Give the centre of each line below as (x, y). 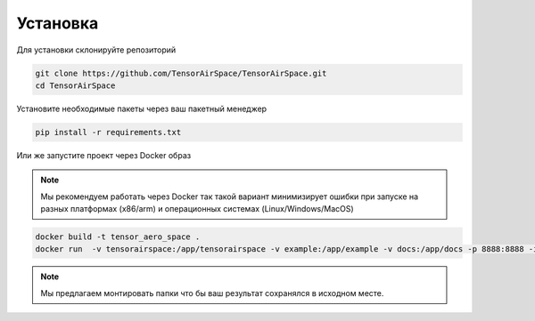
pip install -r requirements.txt (108, 132)
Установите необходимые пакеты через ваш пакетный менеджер (142, 108)
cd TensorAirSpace (75, 85)
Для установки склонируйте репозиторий (96, 50)
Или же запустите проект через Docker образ (104, 155)
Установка (58, 23)
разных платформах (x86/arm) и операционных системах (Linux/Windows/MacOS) (197, 209)
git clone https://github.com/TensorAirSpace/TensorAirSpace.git (181, 73)
